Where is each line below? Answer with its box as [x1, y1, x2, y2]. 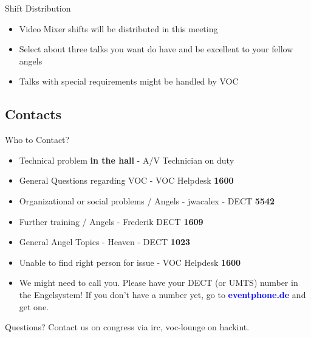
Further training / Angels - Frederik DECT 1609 [19, 215, 203, 228]
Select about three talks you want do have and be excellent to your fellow [19, 43, 293, 55]
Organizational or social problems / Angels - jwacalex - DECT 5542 [19, 194, 275, 207]
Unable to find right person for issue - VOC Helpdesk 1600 [19, 255, 241, 268]
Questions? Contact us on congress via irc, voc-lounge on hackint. [5, 321, 250, 333]
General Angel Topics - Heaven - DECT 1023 [19, 235, 191, 248]
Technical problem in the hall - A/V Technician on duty [19, 153, 234, 166]
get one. [19, 300, 49, 313]
